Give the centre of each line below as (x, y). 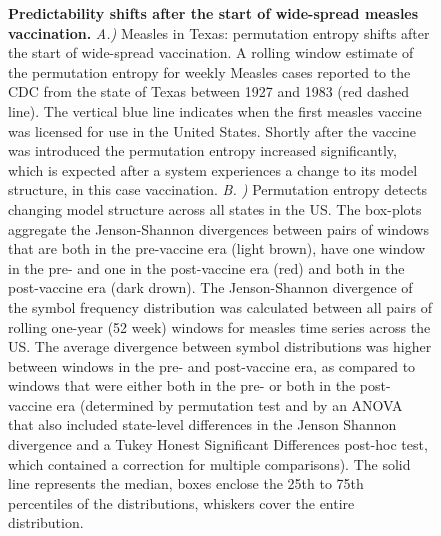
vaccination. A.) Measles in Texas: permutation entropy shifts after (219, 32)
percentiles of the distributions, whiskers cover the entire (181, 502)
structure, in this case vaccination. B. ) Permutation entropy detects (218, 189)
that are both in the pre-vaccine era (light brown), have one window (217, 248)
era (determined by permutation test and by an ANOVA (229, 404)
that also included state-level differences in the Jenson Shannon (202, 424)
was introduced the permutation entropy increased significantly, (202, 150)
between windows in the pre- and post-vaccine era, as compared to (212, 365)
